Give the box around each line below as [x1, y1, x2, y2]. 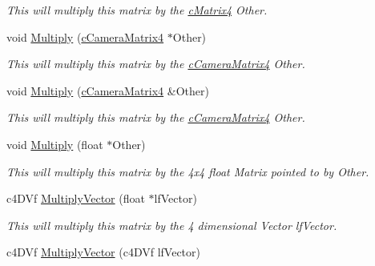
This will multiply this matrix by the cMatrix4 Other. [6, 2, 268, 18]
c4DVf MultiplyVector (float [6, 190, 145, 207]
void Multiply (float [6, 135, 103, 152]
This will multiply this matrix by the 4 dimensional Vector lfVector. [6, 216, 337, 233]
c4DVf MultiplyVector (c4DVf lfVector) [6, 244, 200, 260]
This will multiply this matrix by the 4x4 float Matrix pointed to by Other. [6, 163, 369, 179]
